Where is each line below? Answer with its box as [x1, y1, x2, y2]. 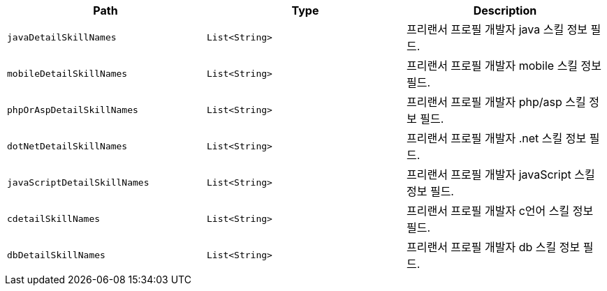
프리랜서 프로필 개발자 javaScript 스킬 [406, 167, 595, 181]
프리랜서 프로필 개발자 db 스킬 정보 [406, 240, 580, 254]
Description [473, 3, 537, 17]
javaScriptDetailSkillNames [7, 177, 149, 188]
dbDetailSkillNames [7, 249, 105, 260]
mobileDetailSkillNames [7, 68, 128, 79]
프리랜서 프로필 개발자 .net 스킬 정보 [406, 131, 587, 145]
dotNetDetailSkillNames [7, 140, 128, 151]
